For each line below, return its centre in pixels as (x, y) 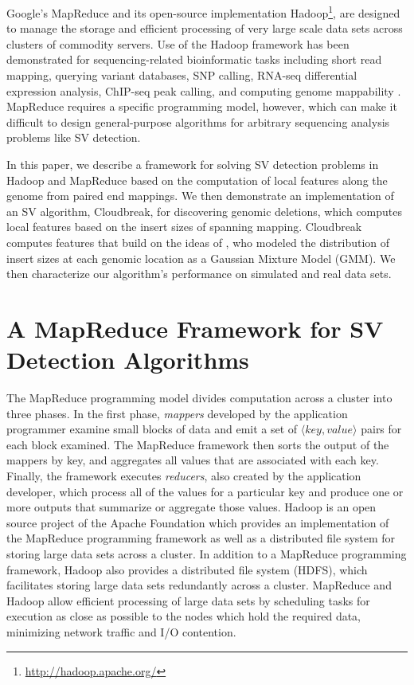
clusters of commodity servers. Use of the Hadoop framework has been (178, 43)
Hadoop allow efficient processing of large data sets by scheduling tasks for (188, 600)
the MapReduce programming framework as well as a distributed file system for (201, 538)
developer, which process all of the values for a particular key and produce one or (205, 491)
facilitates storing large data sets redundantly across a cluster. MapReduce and (199, 585)
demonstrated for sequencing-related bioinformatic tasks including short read (194, 59)
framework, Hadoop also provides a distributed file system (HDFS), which (187, 569)
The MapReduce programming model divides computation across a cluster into (199, 398)
